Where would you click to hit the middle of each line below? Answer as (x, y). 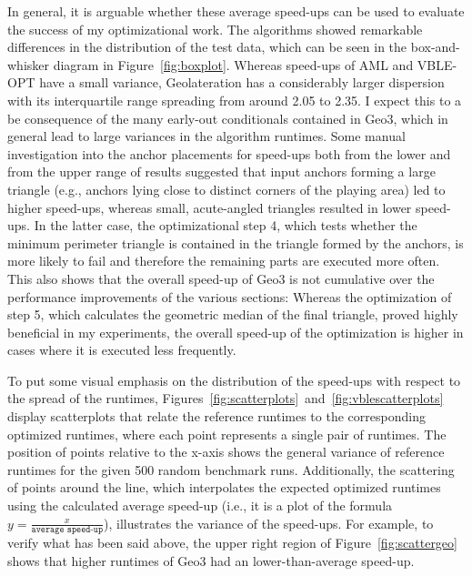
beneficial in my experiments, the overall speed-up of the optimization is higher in (236, 332)
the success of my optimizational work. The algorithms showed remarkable (215, 29)
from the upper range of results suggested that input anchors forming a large (221, 172)
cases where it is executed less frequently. (122, 350)
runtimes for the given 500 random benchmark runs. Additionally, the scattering (231, 469)
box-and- (435, 47)
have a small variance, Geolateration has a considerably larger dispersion (242, 82)
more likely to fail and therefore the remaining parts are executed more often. (224, 261)
